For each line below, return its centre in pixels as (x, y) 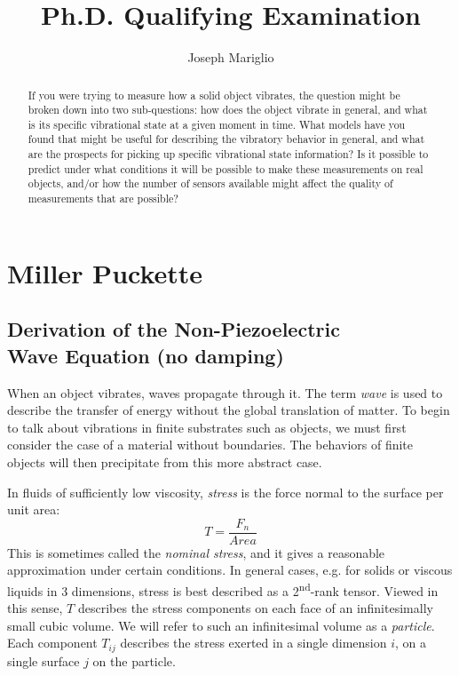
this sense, (35, 608)
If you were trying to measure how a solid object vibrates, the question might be (214, 95)
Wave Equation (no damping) (146, 355)
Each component (52, 643)
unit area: (34, 509)
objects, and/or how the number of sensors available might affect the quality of (210, 183)
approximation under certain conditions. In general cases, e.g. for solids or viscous (230, 570)
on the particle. (134, 660)
